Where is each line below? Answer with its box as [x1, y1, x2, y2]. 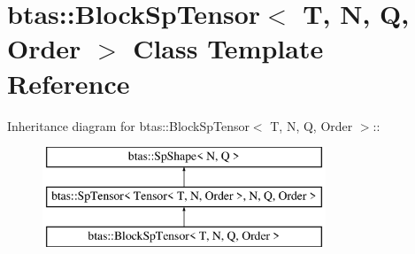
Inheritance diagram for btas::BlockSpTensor [7, 116, 250, 135]
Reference [7, 65, 130, 101]
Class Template [133, 30, 324, 66]
